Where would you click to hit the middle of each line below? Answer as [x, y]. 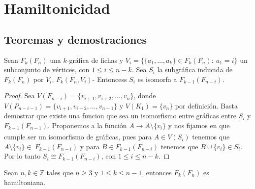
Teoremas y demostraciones [75, 39]
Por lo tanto [22, 156]
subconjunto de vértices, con [47, 69]
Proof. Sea [19, 95]
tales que [60, 173]
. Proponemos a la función [87, 125]
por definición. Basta [206, 105]
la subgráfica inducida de [195, 69]
